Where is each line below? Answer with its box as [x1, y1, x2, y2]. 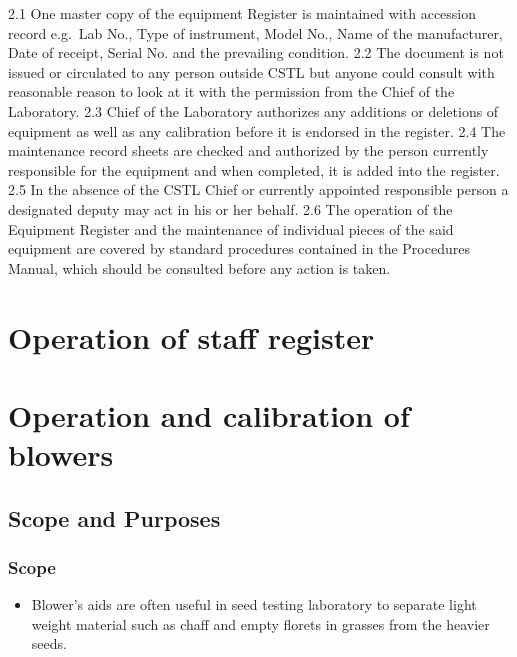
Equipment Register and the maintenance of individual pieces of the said [8, 218, 454, 239]
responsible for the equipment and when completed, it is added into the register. [8, 159, 500, 180]
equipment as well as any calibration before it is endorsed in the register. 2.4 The [8, 120, 506, 141]
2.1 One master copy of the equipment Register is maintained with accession [8, 3, 477, 23]
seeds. [31, 633, 67, 654]
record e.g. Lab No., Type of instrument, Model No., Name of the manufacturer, [8, 22, 503, 43]
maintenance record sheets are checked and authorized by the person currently [8, 140, 489, 161]
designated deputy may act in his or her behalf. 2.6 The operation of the [8, 198, 453, 219]
